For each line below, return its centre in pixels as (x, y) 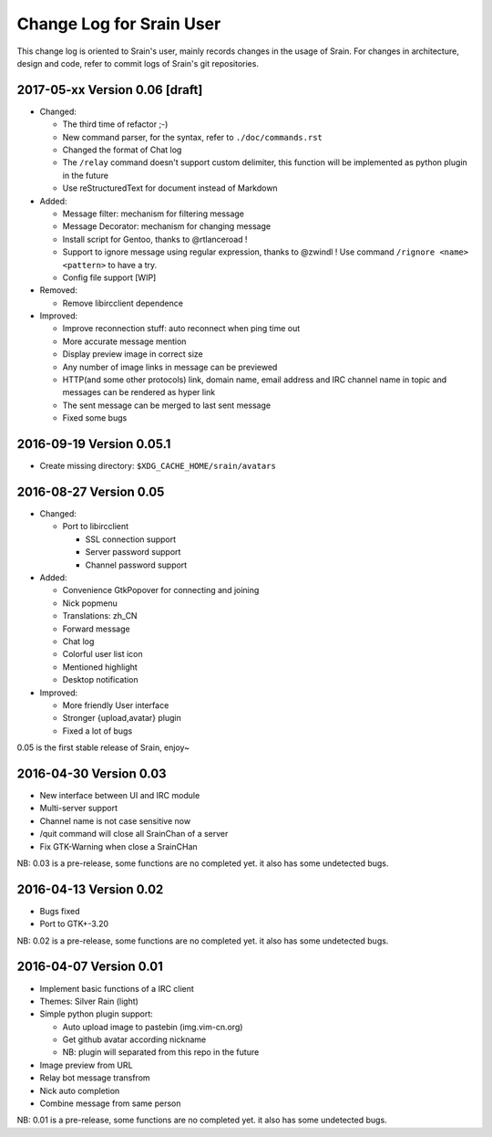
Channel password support (136, 565)
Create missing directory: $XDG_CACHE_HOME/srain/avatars (158, 466)
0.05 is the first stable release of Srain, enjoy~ (103, 747)
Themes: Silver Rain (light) (89, 1001)
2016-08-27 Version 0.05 (91, 491)
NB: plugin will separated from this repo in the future (161, 1052)
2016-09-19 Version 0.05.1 (94, 444)
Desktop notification (100, 680)
